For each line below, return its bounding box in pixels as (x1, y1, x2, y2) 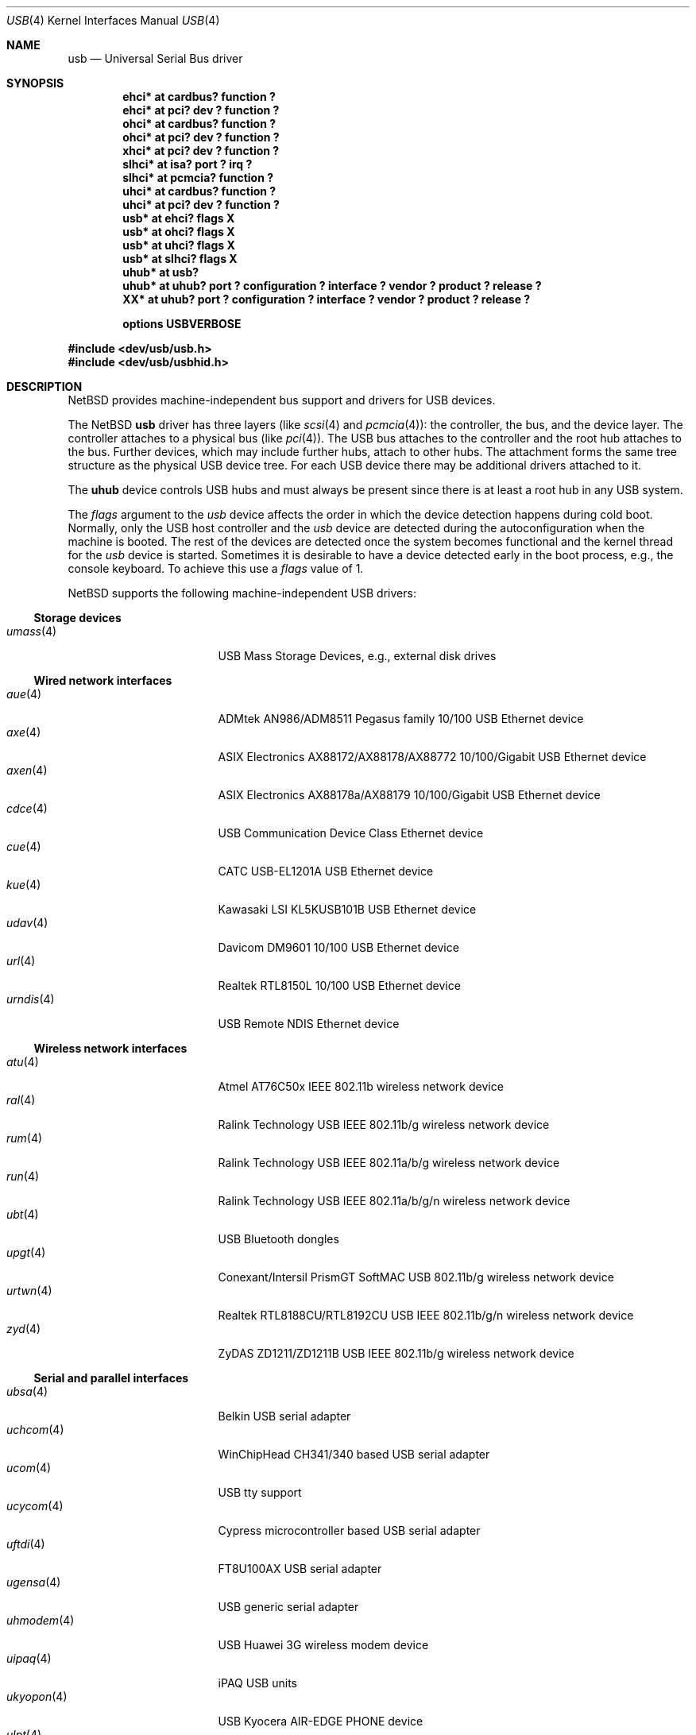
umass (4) (6, 624, 57, 638)
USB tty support (218, 1486, 302, 1499)
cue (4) (6, 840, 41, 853)
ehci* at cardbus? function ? (122, 90, 276, 103)
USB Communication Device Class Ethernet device (218, 826, 484, 840)
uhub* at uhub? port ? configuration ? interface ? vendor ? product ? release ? (122, 279, 542, 292)
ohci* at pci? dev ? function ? (122, 130, 280, 144)
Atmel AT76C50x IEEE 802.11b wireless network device (218, 1080, 504, 1093)
